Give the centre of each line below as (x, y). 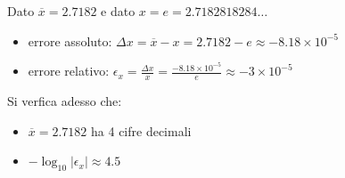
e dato (118, 11)
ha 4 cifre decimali (141, 130)
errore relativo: (69, 71)
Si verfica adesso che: (65, 101)
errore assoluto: (70, 40)
